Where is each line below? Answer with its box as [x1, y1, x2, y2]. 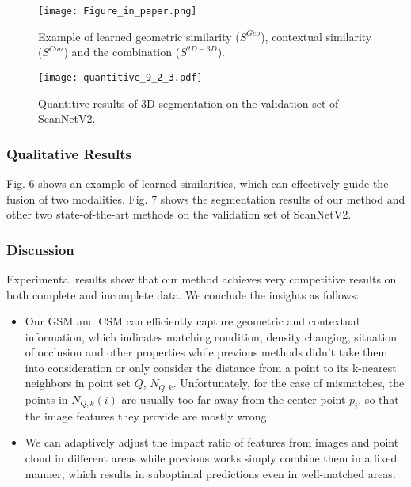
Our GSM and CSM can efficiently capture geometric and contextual [25, 313, 360, 329]
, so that [358, 390, 399, 407]
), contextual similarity [261, 28, 372, 44]
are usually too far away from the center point [121, 390, 346, 407]
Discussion [6, 239, 74, 259]
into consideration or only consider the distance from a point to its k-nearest [25, 359, 397, 375]
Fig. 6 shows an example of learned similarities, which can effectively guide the [6, 174, 389, 191]
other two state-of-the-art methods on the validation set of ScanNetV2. [6, 206, 352, 223]
